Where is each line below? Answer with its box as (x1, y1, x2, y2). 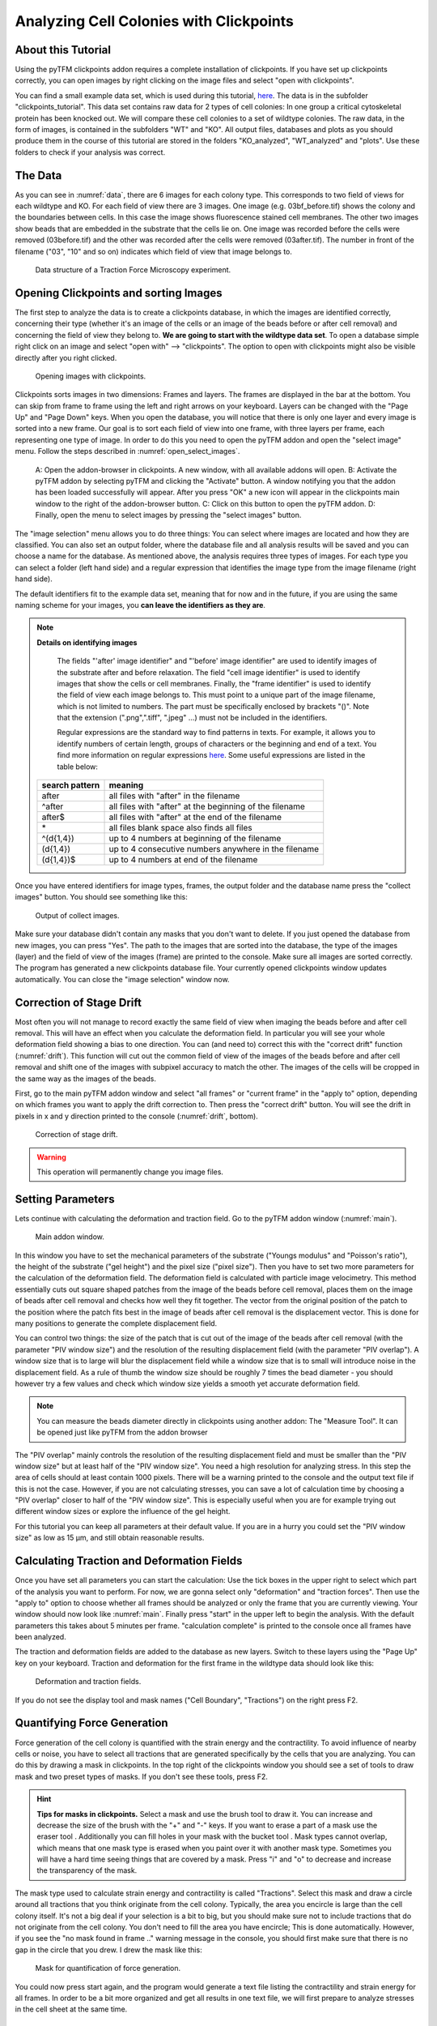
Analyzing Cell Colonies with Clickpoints (15, 12, 295, 30)
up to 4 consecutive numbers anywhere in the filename (108, 844, 320, 855)
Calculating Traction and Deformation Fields (15, 1554, 243, 1568)
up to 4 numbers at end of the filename (108, 854, 258, 866)
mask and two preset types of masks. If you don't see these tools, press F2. (15, 1772, 269, 1781)
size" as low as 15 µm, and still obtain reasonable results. (15, 1532, 205, 1543)
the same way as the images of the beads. (15, 1074, 157, 1084)
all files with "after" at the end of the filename (108, 811, 282, 823)
